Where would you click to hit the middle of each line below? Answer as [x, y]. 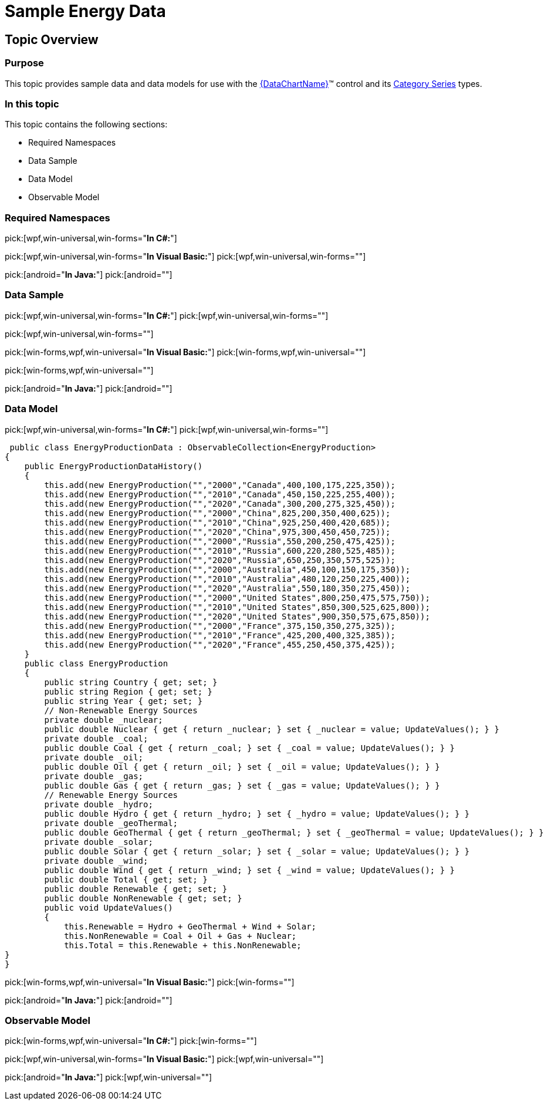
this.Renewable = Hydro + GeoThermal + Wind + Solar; [190, 926]
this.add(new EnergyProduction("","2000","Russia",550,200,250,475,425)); [220, 541]
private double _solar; [99, 842]
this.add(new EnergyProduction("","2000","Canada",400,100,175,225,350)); [220, 485]
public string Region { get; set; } [128, 691]
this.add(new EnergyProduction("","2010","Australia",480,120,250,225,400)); [227, 579]
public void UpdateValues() [109, 907]
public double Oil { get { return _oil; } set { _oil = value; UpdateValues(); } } [242, 767]
